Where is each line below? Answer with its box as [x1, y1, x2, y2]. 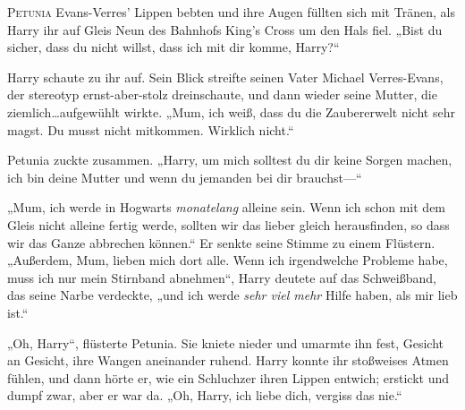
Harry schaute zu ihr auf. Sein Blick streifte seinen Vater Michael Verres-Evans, [7, 67, 444, 86]
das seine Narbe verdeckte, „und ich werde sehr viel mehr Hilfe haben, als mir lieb [7, 286, 458, 304]
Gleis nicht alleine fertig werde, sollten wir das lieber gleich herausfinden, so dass [7, 215, 450, 234]
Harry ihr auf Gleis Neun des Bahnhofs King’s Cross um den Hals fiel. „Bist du [7, 20, 443, 38]
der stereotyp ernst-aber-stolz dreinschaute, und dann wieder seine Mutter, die [7, 85, 437, 104]
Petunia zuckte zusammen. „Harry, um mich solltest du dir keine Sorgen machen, [7, 150, 452, 169]
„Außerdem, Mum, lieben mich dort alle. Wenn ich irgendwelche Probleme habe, [7, 251, 448, 269]
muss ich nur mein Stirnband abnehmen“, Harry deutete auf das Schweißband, [7, 268, 436, 286]
